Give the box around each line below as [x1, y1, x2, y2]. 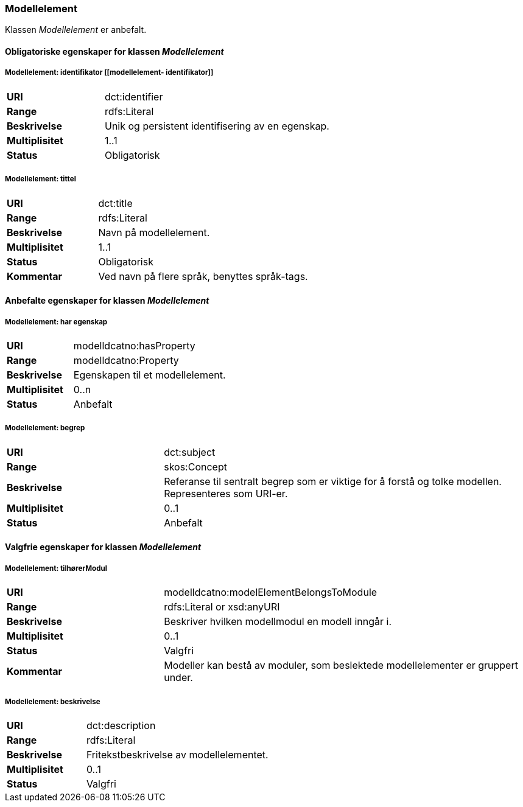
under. [164, 671, 193, 684]
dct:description [86, 719, 156, 732]
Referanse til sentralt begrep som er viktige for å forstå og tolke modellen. [164, 475, 502, 487]
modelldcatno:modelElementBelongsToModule [164, 586, 377, 599]
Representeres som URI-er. [164, 487, 288, 500]
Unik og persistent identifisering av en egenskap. [104, 119, 329, 132]
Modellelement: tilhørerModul [5, 564, 107, 573]
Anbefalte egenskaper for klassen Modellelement [5, 295, 209, 306]
